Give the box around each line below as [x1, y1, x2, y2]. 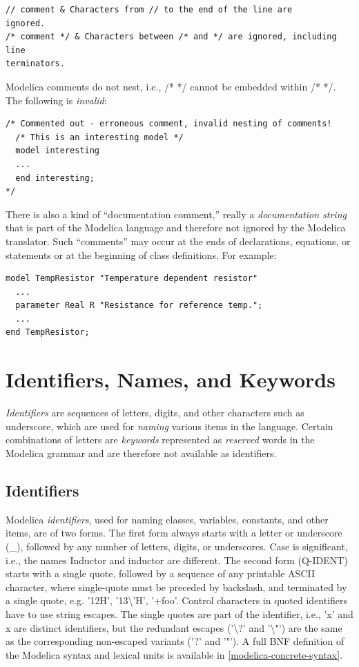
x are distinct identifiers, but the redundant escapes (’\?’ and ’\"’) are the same [6, 620, 342, 635]
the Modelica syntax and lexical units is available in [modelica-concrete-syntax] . [6, 647, 343, 661]
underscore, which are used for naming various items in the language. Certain [6, 418, 333, 433]
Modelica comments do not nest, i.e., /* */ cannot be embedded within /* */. [6, 79, 336, 93]
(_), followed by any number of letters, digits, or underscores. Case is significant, [6, 539, 348, 553]
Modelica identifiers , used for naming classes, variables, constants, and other [6, 512, 329, 526]
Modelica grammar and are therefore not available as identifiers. [6, 445, 277, 460]
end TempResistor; [6, 327, 90, 338]
